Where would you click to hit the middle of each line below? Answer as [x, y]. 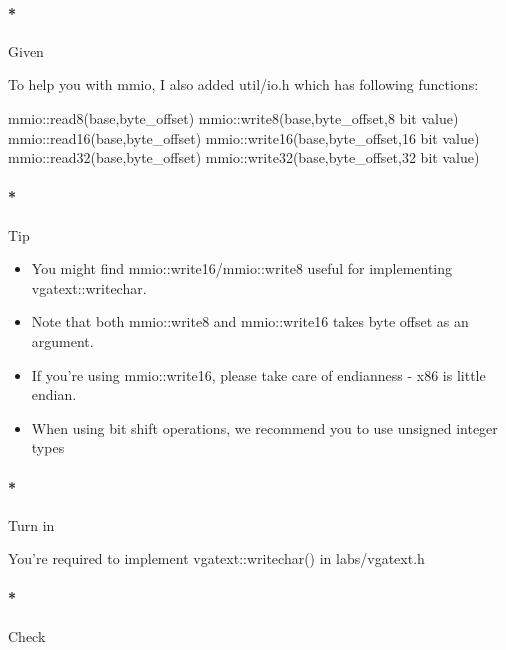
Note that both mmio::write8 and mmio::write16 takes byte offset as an [250, 321]
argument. [62, 340]
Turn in [31, 524]
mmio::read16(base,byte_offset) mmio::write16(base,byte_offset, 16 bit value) [244, 137]
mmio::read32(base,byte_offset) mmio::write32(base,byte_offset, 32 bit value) [244, 157]
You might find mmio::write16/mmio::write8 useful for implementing [242, 268]
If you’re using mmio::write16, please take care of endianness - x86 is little [258, 374]
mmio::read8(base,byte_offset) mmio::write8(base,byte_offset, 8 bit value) [233, 117]
